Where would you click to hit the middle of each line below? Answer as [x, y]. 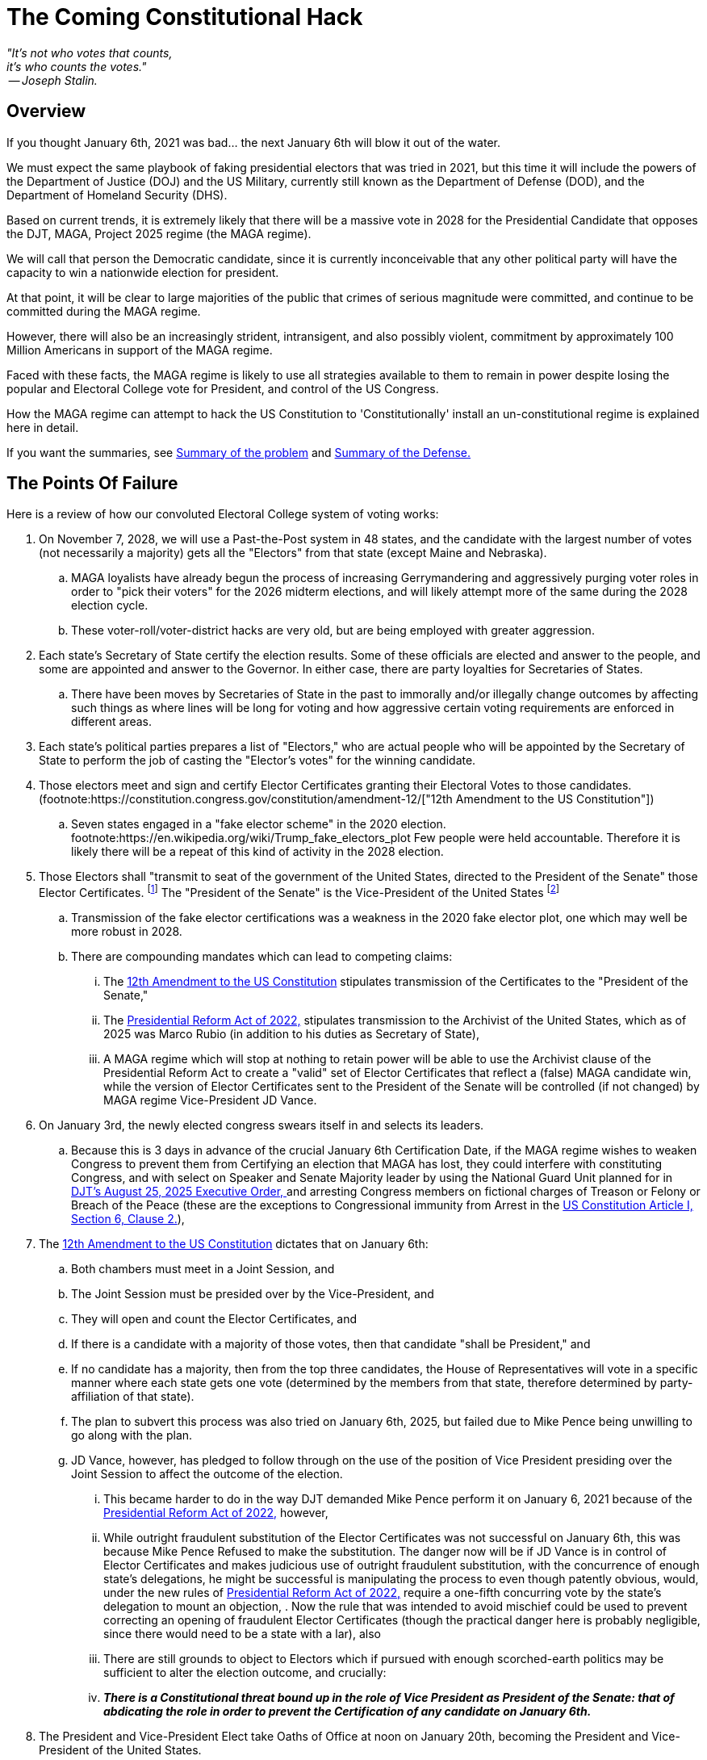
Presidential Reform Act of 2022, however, [216, 1513]
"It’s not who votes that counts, [90, 52]
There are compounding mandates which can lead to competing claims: [262, 957]
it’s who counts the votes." [77, 66]
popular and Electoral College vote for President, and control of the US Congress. [223, 388]
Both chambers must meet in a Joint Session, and [203, 1269]
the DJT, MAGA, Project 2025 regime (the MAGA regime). [159, 233]
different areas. [112, 722]
